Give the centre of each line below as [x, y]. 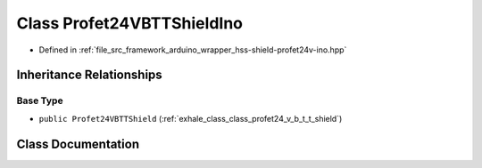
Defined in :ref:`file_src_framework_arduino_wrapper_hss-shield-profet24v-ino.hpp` [193, 50]
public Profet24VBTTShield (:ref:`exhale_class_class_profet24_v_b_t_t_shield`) [191, 118]
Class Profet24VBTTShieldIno [130, 23]
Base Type [40, 100]
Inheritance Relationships [89, 75]
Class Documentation [78, 144]
